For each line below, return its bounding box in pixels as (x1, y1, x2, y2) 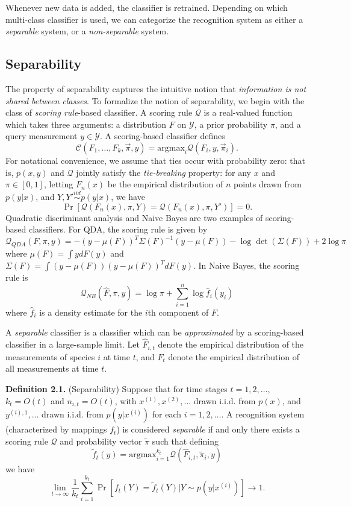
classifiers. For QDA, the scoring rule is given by (28, 223, 208, 236)
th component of (148, 305, 209, 318)
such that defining (152, 434, 219, 447)
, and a (275, 117, 301, 130)
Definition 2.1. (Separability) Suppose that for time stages (5, 383, 228, 395)
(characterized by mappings (5, 423, 107, 436)
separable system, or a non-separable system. (5, 25, 169, 37)
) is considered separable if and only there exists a (116, 423, 300, 436)
